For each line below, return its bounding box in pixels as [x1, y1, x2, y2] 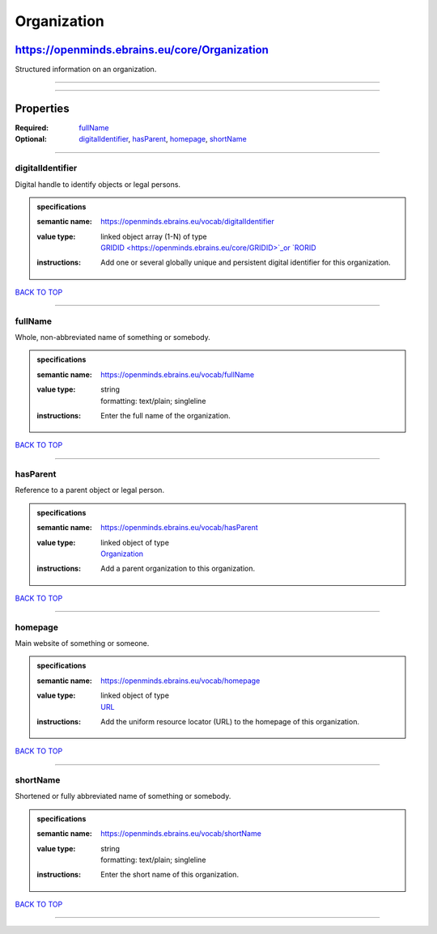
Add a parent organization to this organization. [100, 563, 255, 574]
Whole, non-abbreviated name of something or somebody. [15, 332, 210, 342]
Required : [15, 122, 49, 133]
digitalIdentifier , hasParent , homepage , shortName [78, 134, 247, 144]
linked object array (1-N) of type [100, 231, 208, 241]
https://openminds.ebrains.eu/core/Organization [15, 43, 269, 57]
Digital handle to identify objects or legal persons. [15, 179, 181, 189]
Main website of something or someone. [15, 638, 150, 647]
